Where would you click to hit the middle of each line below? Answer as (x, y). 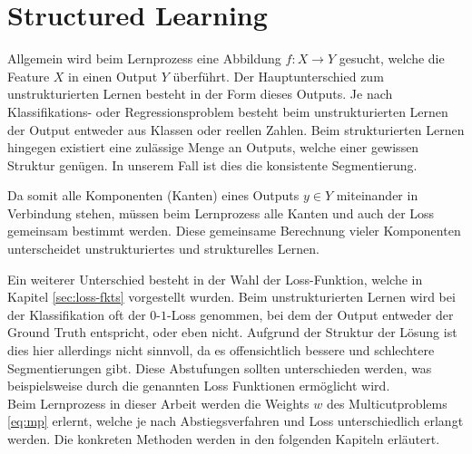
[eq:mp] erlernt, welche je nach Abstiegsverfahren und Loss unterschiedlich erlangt (236, 421)
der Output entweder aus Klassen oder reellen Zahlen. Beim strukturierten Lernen (236, 129)
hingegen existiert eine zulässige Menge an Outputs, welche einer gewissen (213, 147)
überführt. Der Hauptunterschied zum (278, 76)
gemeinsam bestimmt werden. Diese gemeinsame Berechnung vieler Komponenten (234, 231)
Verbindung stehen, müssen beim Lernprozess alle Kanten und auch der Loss (221, 213)
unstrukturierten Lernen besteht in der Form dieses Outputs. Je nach (200, 94)
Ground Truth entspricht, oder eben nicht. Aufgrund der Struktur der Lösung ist (232, 332)
